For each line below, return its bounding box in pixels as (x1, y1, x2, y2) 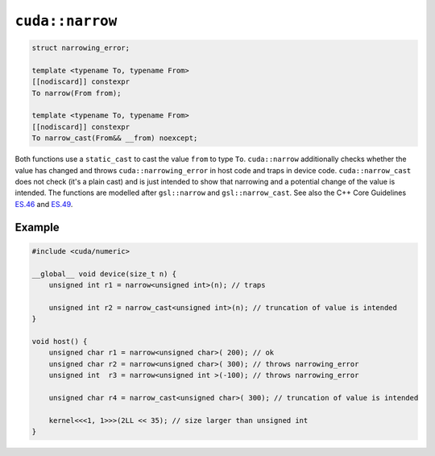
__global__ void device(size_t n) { (31, 269, 177, 278)
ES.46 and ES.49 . (14, 199, 73, 209)
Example (14, 220, 60, 234)
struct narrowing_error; (31, 44, 130, 52)
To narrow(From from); (31, 89, 122, 97)
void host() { (31, 337, 88, 346)
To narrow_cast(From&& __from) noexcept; (31, 134, 198, 143)
